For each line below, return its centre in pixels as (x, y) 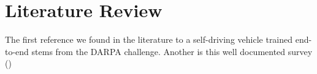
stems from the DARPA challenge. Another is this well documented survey (172, 51)
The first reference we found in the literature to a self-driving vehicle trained (149, 39)
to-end (17, 51)
